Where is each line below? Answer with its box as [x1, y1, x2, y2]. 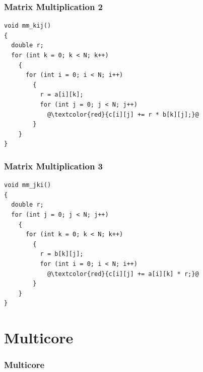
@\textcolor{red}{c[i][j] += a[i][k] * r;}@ [47, 270, 199, 277]
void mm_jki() [4, 181, 51, 189]
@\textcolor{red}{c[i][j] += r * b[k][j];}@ [47, 111, 199, 118]
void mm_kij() [4, 22, 51, 30]
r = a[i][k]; [40, 91, 84, 99]
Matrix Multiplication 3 [4, 159, 103, 172]
